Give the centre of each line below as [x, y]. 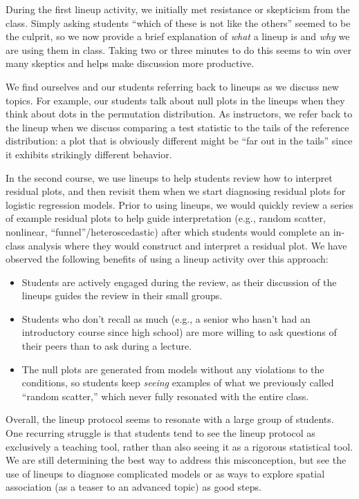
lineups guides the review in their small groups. [122, 295]
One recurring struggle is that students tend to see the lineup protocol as [160, 433]
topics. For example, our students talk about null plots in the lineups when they [175, 100]
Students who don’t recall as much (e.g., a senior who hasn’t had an [166, 318]
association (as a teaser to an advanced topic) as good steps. [134, 487]
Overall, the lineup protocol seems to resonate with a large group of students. [170, 419]
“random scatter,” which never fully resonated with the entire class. [165, 396]
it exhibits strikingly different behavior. [89, 154]
